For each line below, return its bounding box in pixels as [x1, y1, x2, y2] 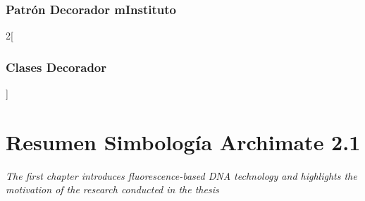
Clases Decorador [6, 58, 107, 75]
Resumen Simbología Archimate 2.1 [6, 127, 361, 156]
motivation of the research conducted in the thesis [6, 182, 219, 197]
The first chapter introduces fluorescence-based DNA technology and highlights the [6, 168, 357, 183]
